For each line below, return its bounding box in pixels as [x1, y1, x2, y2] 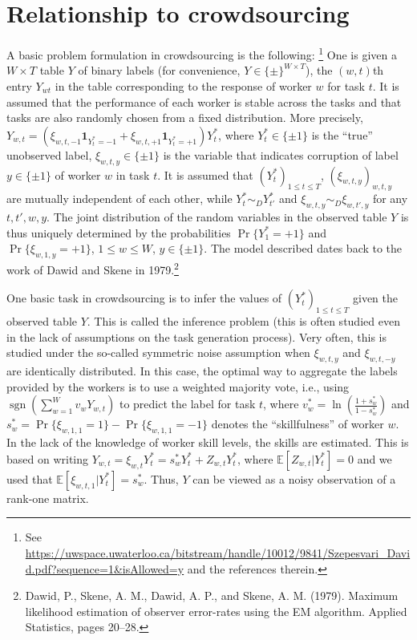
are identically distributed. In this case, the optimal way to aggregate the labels [6, 363, 398, 379]
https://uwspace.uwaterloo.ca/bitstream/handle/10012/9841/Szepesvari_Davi [25, 544, 411, 561]
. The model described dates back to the [204, 240, 403, 257]
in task [115, 166, 150, 183]
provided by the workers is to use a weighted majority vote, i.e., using [6, 378, 350, 395]
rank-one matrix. [6, 489, 89, 506]
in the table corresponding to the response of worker [55, 77, 312, 94]
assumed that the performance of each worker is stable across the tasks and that [6, 93, 402, 110]
